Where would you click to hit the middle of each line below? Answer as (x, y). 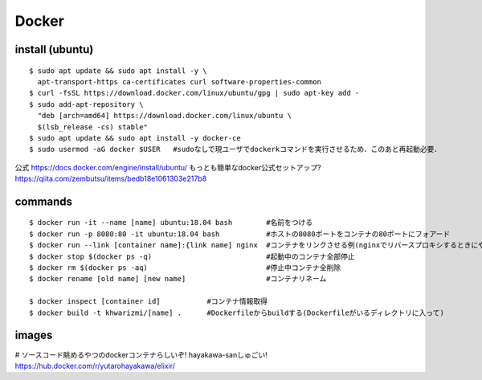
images (34, 335)
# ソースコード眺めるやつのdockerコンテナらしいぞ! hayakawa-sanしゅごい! (141, 354)
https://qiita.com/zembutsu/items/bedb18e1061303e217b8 (111, 179)
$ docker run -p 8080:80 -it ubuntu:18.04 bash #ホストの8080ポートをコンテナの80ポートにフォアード (240, 234)
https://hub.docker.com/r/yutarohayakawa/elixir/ (95, 366)
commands (43, 201)
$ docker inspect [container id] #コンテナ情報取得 (149, 302)
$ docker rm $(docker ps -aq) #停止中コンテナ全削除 (185, 268)
